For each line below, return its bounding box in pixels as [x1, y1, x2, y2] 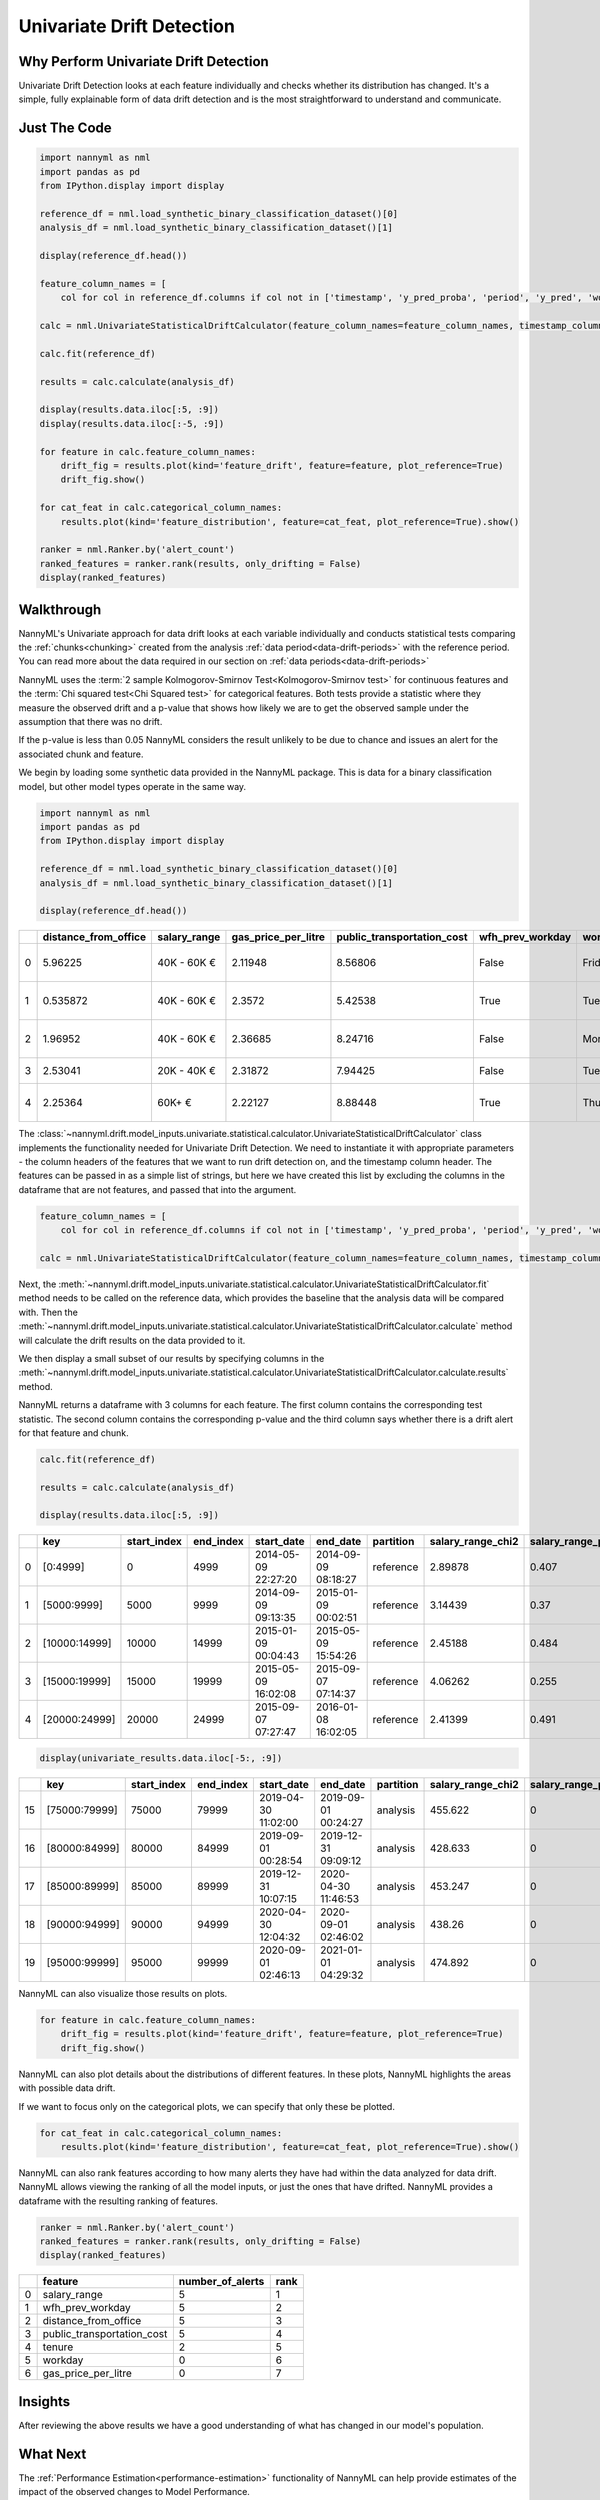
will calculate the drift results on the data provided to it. [18, 1334, 246, 1346]
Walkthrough [18, 601, 102, 618]
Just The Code [18, 120, 112, 137]
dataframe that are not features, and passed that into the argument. [18, 1183, 297, 1195]
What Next [18, 2445, 87, 2462]
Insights [18, 2393, 71, 2410]
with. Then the [18, 1306, 79, 1318]
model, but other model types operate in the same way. [18, 780, 247, 792]
